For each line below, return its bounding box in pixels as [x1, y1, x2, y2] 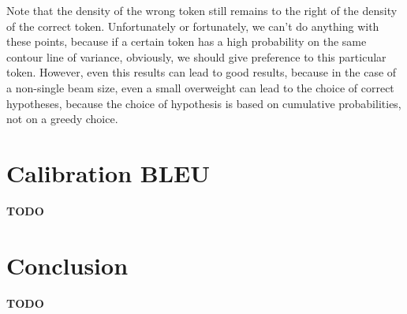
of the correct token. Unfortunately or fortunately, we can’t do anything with [6, 17, 379, 34]
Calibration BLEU [6, 156, 210, 189]
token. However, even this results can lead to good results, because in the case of [6, 64, 397, 80]
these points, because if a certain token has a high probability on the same [6, 33, 367, 50]
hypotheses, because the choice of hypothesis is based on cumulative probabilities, [6, 95, 401, 111]
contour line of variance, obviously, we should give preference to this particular [6, 48, 386, 65]
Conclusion [6, 249, 129, 281]
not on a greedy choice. [6, 110, 118, 127]
